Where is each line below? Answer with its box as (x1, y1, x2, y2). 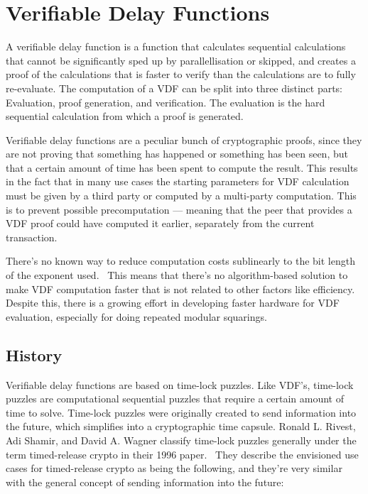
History (6, 344, 63, 366)
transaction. (6, 229, 58, 244)
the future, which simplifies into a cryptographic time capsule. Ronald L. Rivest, (6, 419, 356, 434)
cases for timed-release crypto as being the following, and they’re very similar (6, 461, 342, 476)
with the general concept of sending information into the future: (6, 474, 284, 489)
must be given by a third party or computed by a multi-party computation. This (6, 188, 357, 203)
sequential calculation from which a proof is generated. (6, 109, 244, 123)
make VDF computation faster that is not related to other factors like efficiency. (6, 281, 355, 296)
